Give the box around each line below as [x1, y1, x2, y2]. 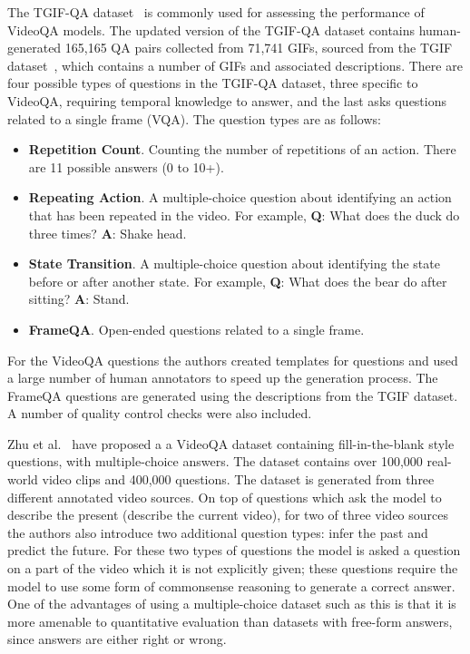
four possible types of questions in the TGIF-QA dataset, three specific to [7, 73, 418, 93]
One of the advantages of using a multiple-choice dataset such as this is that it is [7, 594, 456, 613]
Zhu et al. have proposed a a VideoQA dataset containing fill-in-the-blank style [7, 434, 455, 453]
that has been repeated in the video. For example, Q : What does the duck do [28, 205, 460, 224]
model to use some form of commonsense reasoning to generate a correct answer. [7, 576, 455, 595]
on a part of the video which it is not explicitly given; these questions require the [7, 559, 458, 578]
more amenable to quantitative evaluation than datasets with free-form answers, [7, 611, 453, 630]
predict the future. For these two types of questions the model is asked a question [7, 541, 461, 560]
